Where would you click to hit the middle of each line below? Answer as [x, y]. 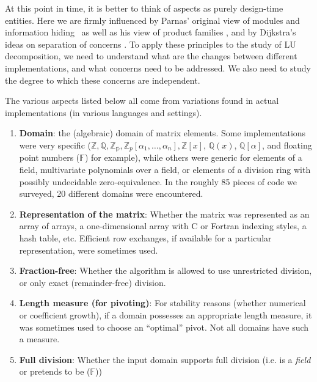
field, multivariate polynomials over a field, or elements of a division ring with [165, 169]
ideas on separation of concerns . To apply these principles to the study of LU [151, 44]
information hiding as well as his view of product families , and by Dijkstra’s [151, 32]
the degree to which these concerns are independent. [103, 80]
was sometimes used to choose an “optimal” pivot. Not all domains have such [164, 327]
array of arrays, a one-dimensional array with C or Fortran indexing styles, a [163, 226]
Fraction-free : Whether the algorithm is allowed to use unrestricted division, [166, 270]
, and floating [287, 145]
